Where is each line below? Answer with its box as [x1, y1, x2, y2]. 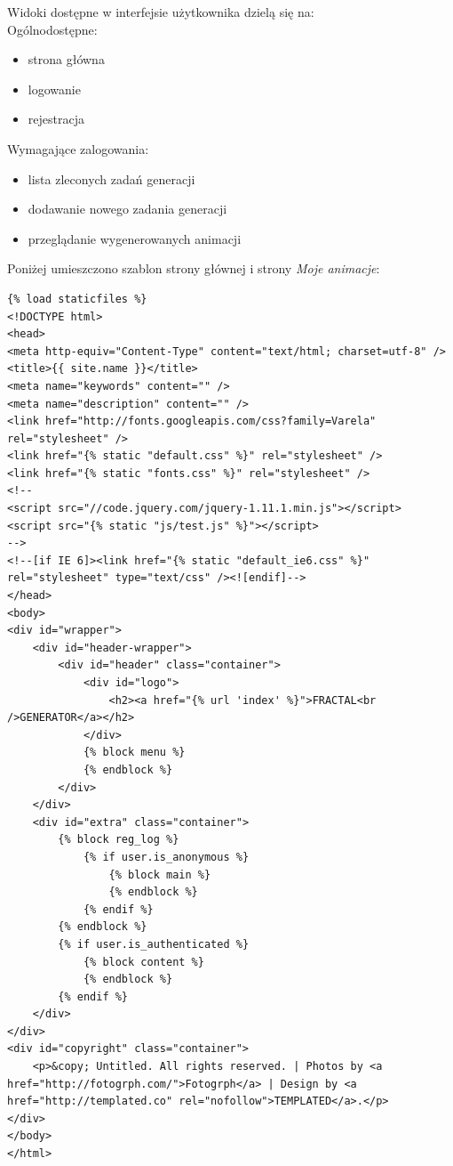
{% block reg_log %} [58, 833, 179, 846]
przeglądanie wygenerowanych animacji [28, 229, 242, 247]
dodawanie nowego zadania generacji [28, 199, 227, 218]
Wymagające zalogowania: [7, 139, 149, 158]
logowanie [28, 79, 81, 98]
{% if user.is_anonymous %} [83, 850, 250, 863]
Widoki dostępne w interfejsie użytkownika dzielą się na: [7, 3, 314, 20]
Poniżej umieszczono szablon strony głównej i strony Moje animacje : [7, 259, 380, 278]
